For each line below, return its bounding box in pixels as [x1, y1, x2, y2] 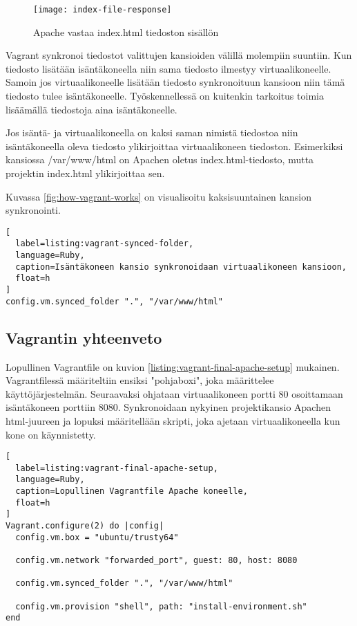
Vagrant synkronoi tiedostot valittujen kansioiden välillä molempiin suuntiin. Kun [6, 48, 352, 62]
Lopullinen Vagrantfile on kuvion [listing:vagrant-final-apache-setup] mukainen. [6, 359, 340, 374]
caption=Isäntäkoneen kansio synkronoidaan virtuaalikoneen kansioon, [15, 261, 347, 272]
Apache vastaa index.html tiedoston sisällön [33, 24, 219, 39]
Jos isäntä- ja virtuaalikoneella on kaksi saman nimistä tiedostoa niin [6, 125, 298, 140]
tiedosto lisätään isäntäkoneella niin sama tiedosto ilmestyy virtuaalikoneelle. [6, 61, 331, 75]
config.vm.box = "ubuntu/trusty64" [15, 532, 179, 542]
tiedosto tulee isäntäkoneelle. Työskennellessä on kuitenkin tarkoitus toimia [6, 89, 324, 103]
